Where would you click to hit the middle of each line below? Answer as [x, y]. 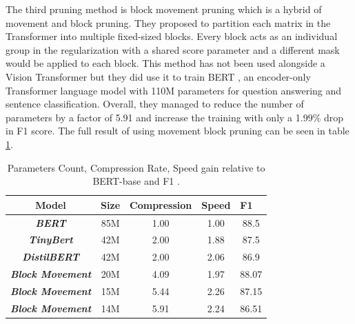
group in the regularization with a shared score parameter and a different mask [173, 49]
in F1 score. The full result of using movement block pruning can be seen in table [177, 131]
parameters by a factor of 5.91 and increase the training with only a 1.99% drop [175, 117]
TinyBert [51, 240]
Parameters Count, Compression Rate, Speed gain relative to [136, 167]
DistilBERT [51, 257]
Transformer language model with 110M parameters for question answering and [174, 90]
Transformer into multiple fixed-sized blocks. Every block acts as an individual [172, 36]
